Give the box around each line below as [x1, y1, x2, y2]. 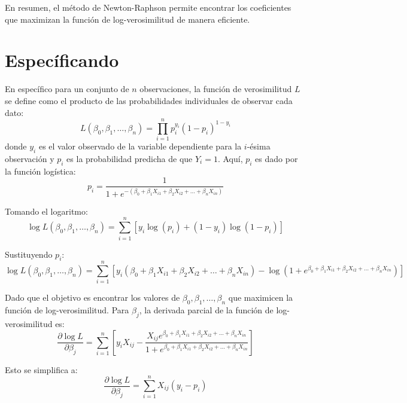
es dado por [255, 152, 298, 165]
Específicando [5, 48, 119, 72]
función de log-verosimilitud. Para [5, 304, 129, 316]
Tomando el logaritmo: [5, 204, 88, 217]
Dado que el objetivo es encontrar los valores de [5, 291, 180, 304]
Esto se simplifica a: [5, 363, 78, 375]
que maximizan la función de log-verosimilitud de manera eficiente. [5, 13, 250, 25]
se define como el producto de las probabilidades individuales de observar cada [5, 94, 293, 106]
